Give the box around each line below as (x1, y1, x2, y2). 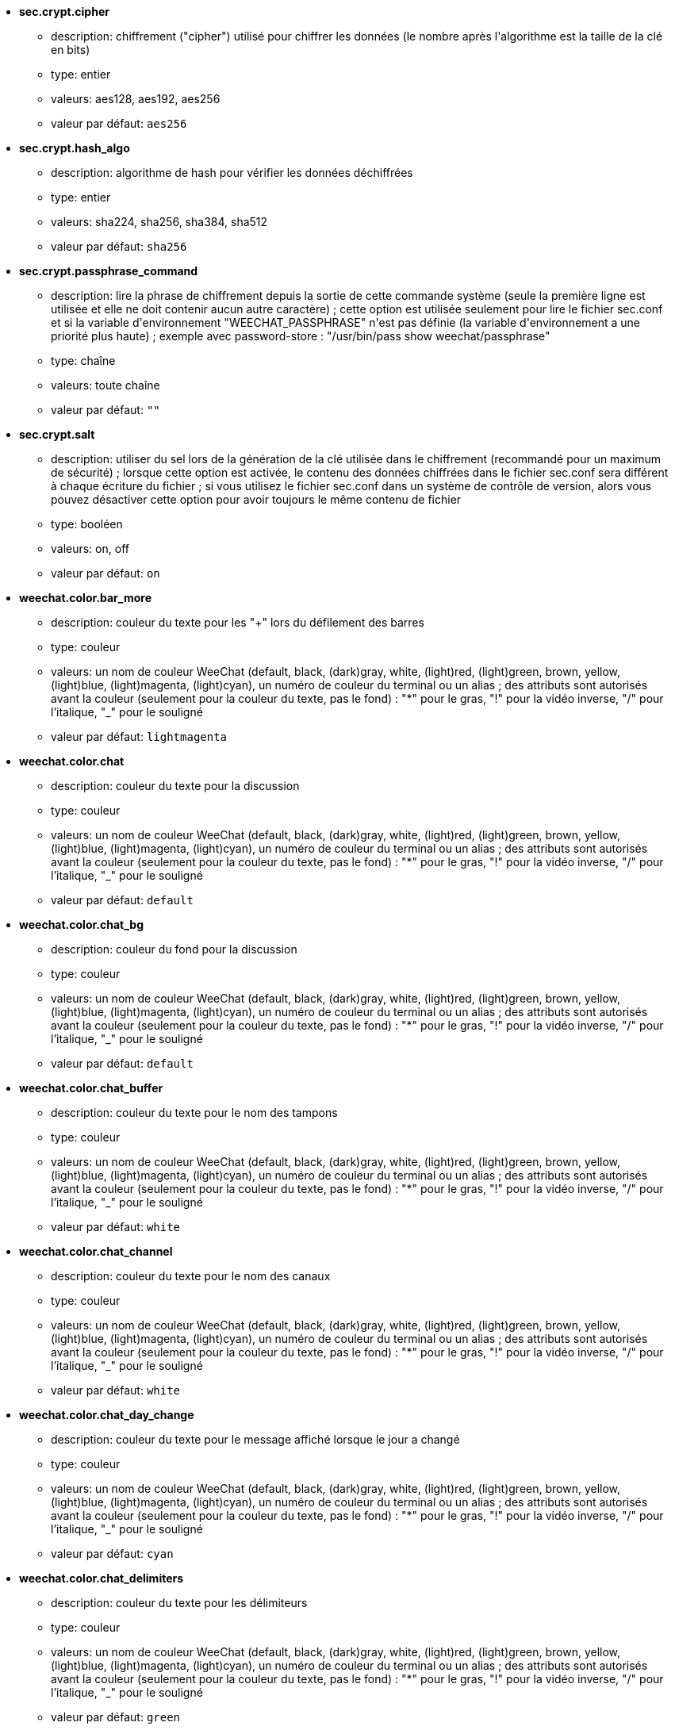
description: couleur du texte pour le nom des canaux (51, 1269, 331, 1283)
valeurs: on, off (51, 542, 129, 555)
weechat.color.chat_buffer (19, 1081, 163, 1095)
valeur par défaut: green (51, 1710, 181, 1724)
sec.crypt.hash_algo (19, 141, 130, 155)
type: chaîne (51, 354, 116, 367)
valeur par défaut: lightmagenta (51, 730, 228, 743)
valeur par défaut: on (51, 566, 160, 580)
